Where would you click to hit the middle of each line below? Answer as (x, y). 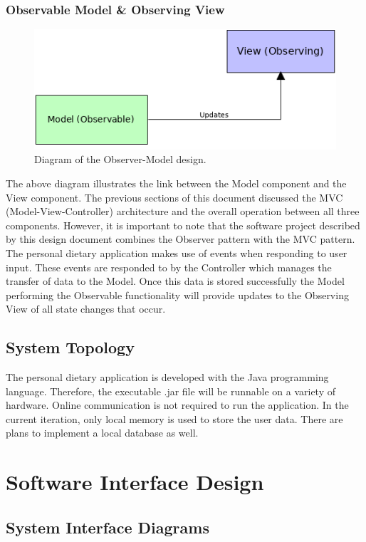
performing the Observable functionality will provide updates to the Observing (177, 295)
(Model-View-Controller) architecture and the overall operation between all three (183, 211)
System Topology (70, 347)
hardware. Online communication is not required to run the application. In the (177, 405)
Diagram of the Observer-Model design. (120, 159)
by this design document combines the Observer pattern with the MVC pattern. (181, 239)
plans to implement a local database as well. (102, 433)
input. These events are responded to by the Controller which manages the (169, 267)
